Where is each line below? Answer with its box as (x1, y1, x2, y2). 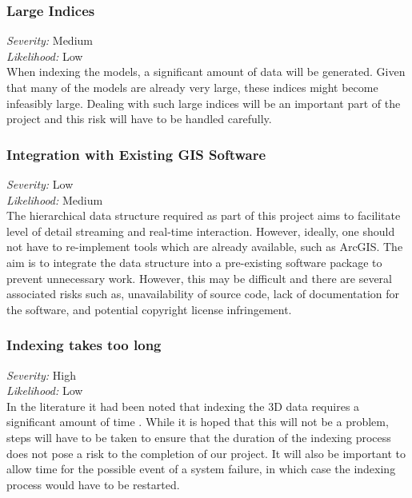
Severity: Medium (6, 32, 93, 49)
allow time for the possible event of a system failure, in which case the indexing (6, 460, 396, 477)
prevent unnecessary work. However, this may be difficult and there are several (6, 269, 392, 286)
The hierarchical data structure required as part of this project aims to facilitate (6, 207, 401, 224)
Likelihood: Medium (6, 191, 103, 208)
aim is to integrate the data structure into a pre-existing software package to (6, 253, 382, 270)
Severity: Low (6, 176, 74, 192)
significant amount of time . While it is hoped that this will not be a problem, (6, 413, 389, 430)
